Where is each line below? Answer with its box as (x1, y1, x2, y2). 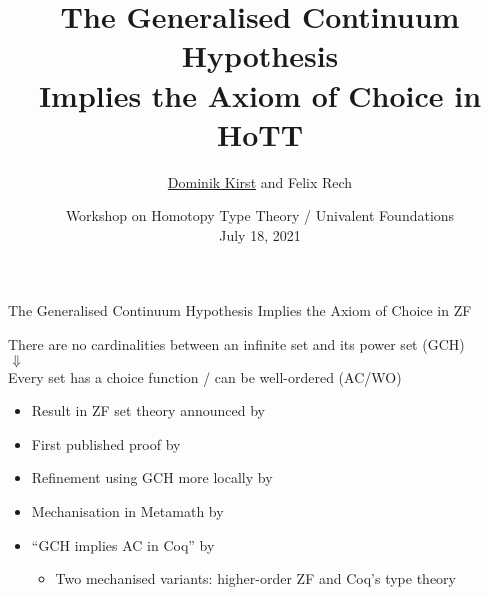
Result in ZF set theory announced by (31, 400, 265, 421)
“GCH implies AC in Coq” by (31, 534, 215, 555)
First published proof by (31, 433, 181, 454)
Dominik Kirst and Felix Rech (167, 171, 353, 192)
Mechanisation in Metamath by (31, 501, 224, 522)
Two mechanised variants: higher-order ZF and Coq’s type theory (55, 568, 456, 589)
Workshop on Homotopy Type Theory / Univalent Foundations (65, 205, 455, 226)
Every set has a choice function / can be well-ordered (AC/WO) (8, 366, 402, 387)
